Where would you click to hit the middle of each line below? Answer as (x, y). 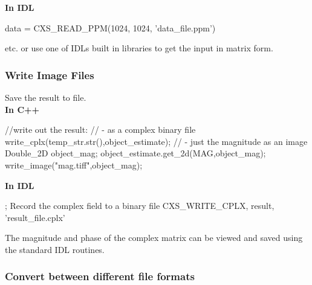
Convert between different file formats (100, 276)
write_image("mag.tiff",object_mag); (74, 165)
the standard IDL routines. (55, 249)
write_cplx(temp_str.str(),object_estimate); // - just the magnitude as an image (156, 141)
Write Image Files (50, 75)
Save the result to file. (46, 97)
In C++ (22, 109)
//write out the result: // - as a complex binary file (100, 130)
